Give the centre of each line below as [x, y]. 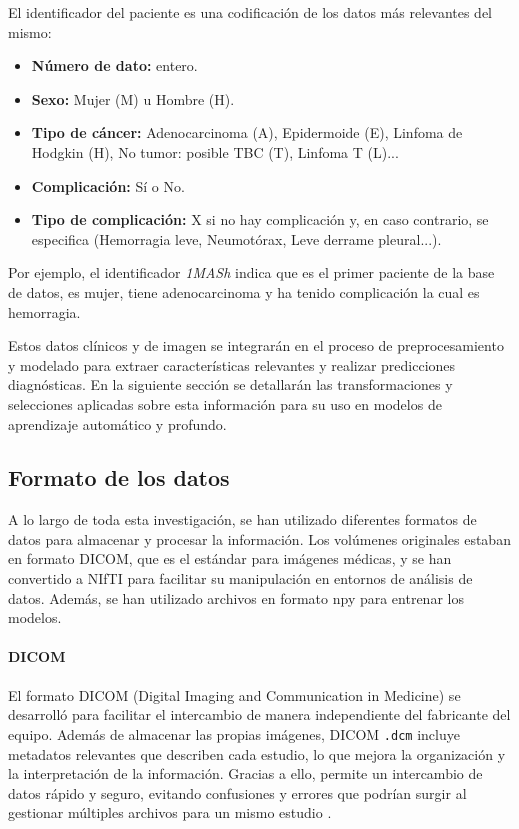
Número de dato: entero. [114, 65]
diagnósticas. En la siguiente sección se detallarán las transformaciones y [230, 384]
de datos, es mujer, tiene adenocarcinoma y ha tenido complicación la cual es [244, 291]
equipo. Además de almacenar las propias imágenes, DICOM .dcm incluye [234, 733]
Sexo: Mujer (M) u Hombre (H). [133, 98]
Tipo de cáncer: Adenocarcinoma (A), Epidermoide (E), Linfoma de [247, 132]
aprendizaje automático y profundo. [117, 423]
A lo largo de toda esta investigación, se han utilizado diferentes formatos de [242, 519]
